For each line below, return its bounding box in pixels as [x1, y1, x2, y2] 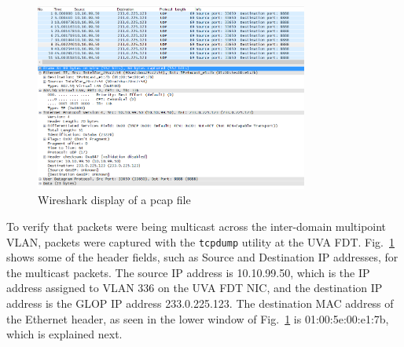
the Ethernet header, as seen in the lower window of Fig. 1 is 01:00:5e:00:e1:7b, [6, 310, 389, 327]
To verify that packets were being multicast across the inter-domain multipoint [6, 218, 387, 234]
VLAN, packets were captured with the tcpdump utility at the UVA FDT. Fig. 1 [6, 233, 395, 250]
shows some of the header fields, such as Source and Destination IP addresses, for [6, 249, 398, 265]
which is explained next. [6, 326, 123, 342]
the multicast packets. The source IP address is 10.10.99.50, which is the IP [6, 264, 370, 280]
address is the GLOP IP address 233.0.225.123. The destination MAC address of [6, 295, 394, 312]
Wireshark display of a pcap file [38, 192, 191, 208]
